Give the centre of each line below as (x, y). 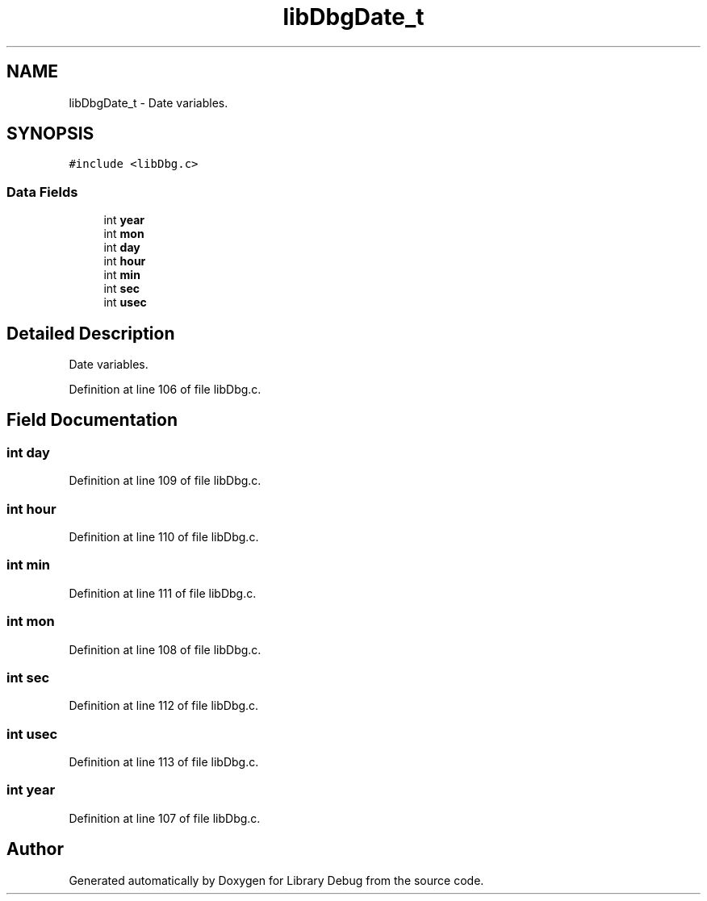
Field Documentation (92, 420)
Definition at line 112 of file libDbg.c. (164, 706)
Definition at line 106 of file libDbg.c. (165, 390)
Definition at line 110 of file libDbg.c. (164, 537)
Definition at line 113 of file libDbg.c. (164, 762)
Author (35, 849)
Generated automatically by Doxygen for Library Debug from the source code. (276, 880)
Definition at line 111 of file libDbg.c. (163, 593)
